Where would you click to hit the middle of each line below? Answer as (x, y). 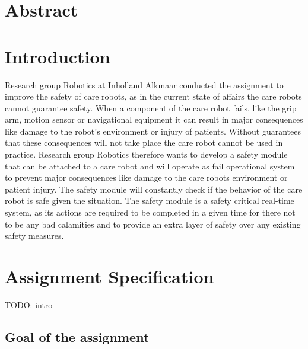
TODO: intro (29, 304)
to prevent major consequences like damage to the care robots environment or (146, 177)
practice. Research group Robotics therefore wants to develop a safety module (146, 154)
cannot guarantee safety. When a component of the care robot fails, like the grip (151, 108)
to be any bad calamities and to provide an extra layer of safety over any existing (153, 224)
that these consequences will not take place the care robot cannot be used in (144, 143)
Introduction (58, 56)
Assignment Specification (109, 276)
